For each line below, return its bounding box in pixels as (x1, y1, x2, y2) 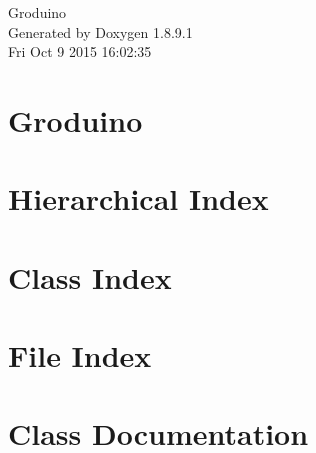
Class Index (8, 256, 172, 297)
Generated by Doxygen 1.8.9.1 (8, 21, 193, 42)
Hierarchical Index (8, 178, 269, 219)
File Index (8, 335, 152, 376)
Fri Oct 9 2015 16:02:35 (8, 41, 152, 62)
